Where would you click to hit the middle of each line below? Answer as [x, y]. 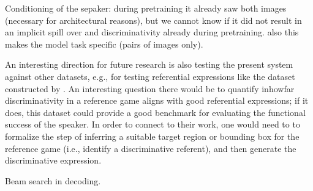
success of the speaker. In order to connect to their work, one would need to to [153, 124]
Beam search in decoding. [53, 180]
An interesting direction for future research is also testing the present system [149, 64]
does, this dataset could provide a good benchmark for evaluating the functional [155, 112]
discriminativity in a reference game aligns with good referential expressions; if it [157, 100]
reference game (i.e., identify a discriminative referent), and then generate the [151, 148]
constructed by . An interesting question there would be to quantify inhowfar [150, 88]
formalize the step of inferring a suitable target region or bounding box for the [152, 136]
